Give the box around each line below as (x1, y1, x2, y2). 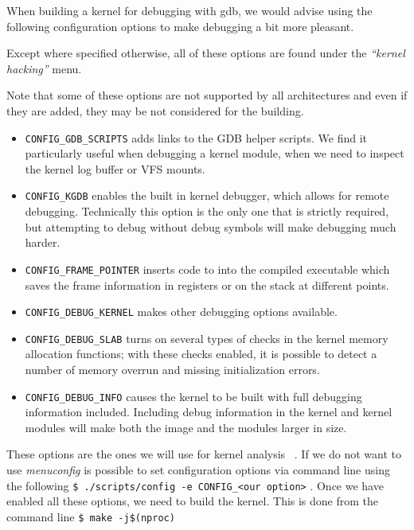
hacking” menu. (6, 60, 82, 76)
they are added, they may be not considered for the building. (6, 102, 304, 119)
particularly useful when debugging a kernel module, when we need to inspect (25, 145, 404, 162)
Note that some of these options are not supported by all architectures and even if (6, 87, 408, 103)
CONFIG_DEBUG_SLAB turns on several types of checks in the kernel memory (25, 329, 389, 346)
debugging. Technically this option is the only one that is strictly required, (25, 203, 389, 220)
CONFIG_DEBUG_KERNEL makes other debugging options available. (25, 303, 338, 320)
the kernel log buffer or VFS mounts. (25, 160, 205, 177)
